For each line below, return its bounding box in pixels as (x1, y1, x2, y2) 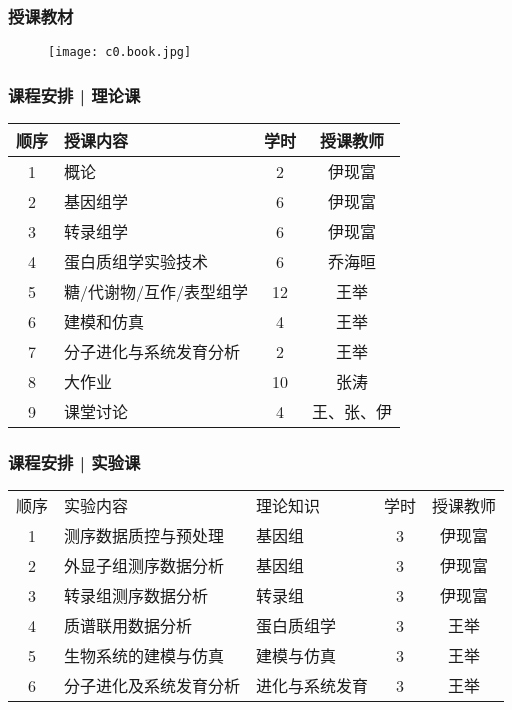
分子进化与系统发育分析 (64, 340, 241, 364)
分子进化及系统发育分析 (64, 674, 241, 698)
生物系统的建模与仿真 (64, 644, 225, 668)
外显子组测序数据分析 (64, 554, 225, 578)
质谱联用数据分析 (64, 614, 193, 638)
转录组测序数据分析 (64, 584, 209, 608)
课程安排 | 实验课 (8, 450, 141, 475)
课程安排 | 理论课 (8, 82, 141, 107)
